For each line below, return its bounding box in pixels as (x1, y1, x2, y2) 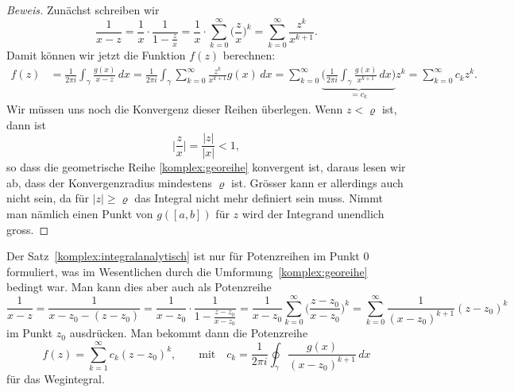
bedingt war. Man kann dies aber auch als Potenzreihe (6, 279, 272, 295)
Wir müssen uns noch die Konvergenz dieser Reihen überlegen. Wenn (6, 101, 343, 117)
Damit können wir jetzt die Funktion (6, 47, 186, 63)
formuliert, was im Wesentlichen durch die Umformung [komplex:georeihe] (6, 263, 368, 279)
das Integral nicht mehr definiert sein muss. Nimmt (134, 190, 383, 206)
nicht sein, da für (6, 190, 89, 206)
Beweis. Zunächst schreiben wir (6, 2, 160, 17)
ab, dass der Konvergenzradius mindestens (6, 174, 212, 190)
